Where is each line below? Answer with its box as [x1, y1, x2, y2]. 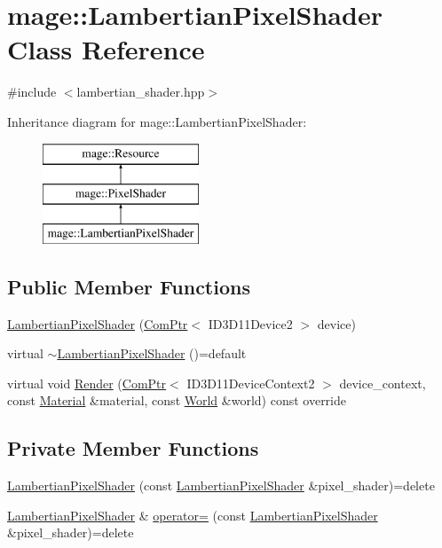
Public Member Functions [7, 272, 250, 300]
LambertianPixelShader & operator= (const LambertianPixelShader [7, 505, 378, 524]
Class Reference [7, 31, 205, 67]
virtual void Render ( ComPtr [7, 373, 167, 392]
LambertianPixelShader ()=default [57, 344, 247, 363]
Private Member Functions [7, 434, 259, 462]
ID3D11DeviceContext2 [186, 373, 315, 392]
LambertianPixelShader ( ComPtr [7, 314, 188, 333]
